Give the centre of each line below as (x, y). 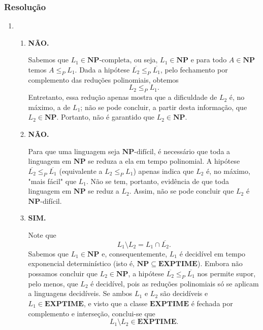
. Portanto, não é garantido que (105, 117)
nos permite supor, (226, 273)
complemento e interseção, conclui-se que (92, 313)
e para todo (209, 60)
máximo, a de (49, 107)
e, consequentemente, (135, 253)
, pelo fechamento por (194, 69)
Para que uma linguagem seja (74, 151)
